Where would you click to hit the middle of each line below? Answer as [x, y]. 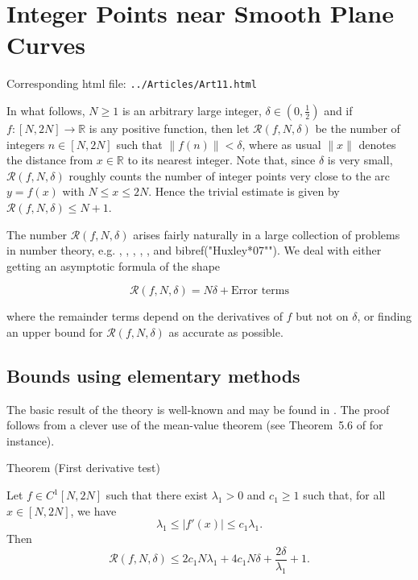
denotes [377, 144]
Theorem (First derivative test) [84, 468]
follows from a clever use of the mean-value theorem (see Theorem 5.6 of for [195, 425]
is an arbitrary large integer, [192, 110]
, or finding [385, 316]
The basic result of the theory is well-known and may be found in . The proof [198, 409]
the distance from [50, 160]
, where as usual [281, 144]
